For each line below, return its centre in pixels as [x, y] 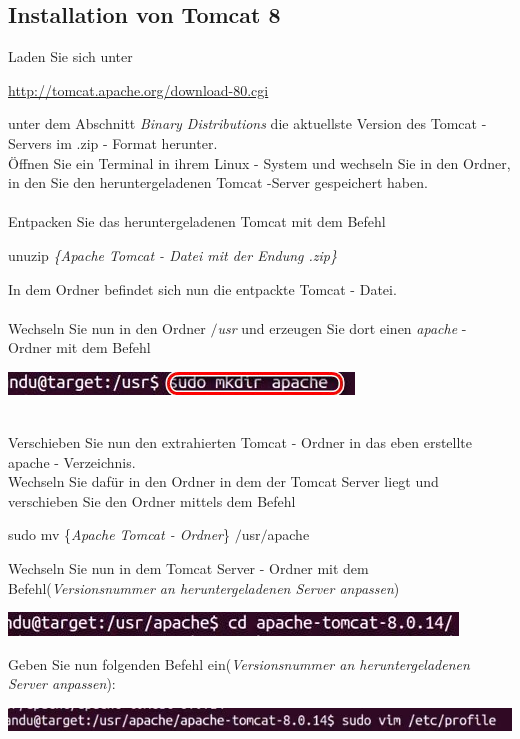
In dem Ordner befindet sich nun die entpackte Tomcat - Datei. [202, 288]
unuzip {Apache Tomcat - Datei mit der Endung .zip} [173, 254]
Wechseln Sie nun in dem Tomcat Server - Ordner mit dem [188, 568]
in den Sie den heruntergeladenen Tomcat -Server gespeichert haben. [218, 182]
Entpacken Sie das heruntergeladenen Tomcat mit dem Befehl [197, 221]
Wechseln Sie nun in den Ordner [107, 327]
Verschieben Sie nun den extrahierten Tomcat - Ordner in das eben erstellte [240, 442]
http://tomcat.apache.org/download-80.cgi [138, 89]
